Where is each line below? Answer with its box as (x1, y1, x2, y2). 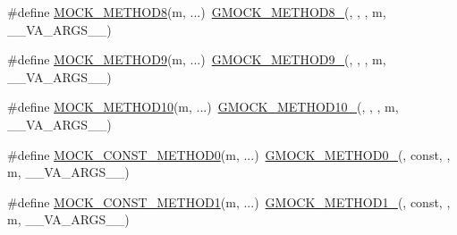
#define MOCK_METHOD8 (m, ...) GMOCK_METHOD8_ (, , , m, (7, 3, 386, 21)
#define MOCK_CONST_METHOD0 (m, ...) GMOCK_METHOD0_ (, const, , (7, 145, 451, 164)
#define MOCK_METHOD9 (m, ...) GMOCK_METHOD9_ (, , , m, (7, 50, 386, 69)
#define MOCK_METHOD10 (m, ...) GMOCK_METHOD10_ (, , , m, (7, 97, 399, 116)
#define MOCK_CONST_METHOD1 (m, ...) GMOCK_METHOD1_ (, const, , (7, 192, 451, 211)
